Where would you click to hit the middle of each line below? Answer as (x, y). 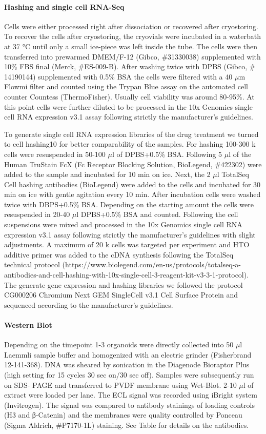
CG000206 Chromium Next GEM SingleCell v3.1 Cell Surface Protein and (121, 295)
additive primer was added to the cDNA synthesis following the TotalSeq (119, 254)
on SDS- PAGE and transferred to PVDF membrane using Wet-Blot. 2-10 (120, 384)
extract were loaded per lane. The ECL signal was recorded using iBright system (131, 395)
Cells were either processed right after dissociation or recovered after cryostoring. (131, 26)
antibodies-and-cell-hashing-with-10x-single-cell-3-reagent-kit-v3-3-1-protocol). (127, 275)
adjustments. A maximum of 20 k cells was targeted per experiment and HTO (127, 244)
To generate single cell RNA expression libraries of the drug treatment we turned (131, 134)
